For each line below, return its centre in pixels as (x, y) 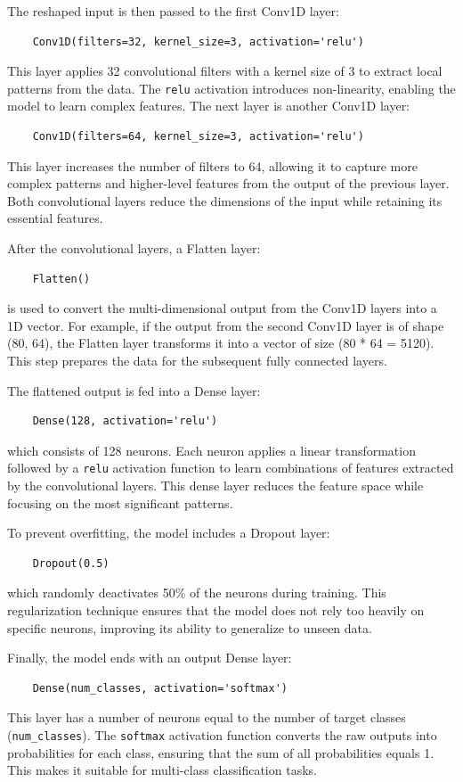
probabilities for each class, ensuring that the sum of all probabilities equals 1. (221, 752)
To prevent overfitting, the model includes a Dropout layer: (169, 533)
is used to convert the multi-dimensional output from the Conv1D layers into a (222, 308)
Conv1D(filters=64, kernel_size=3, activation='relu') (198, 137)
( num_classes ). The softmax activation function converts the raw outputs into (222, 734)
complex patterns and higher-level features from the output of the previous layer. (228, 183)
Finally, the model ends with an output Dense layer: (150, 658)
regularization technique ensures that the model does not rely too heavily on (216, 609)
